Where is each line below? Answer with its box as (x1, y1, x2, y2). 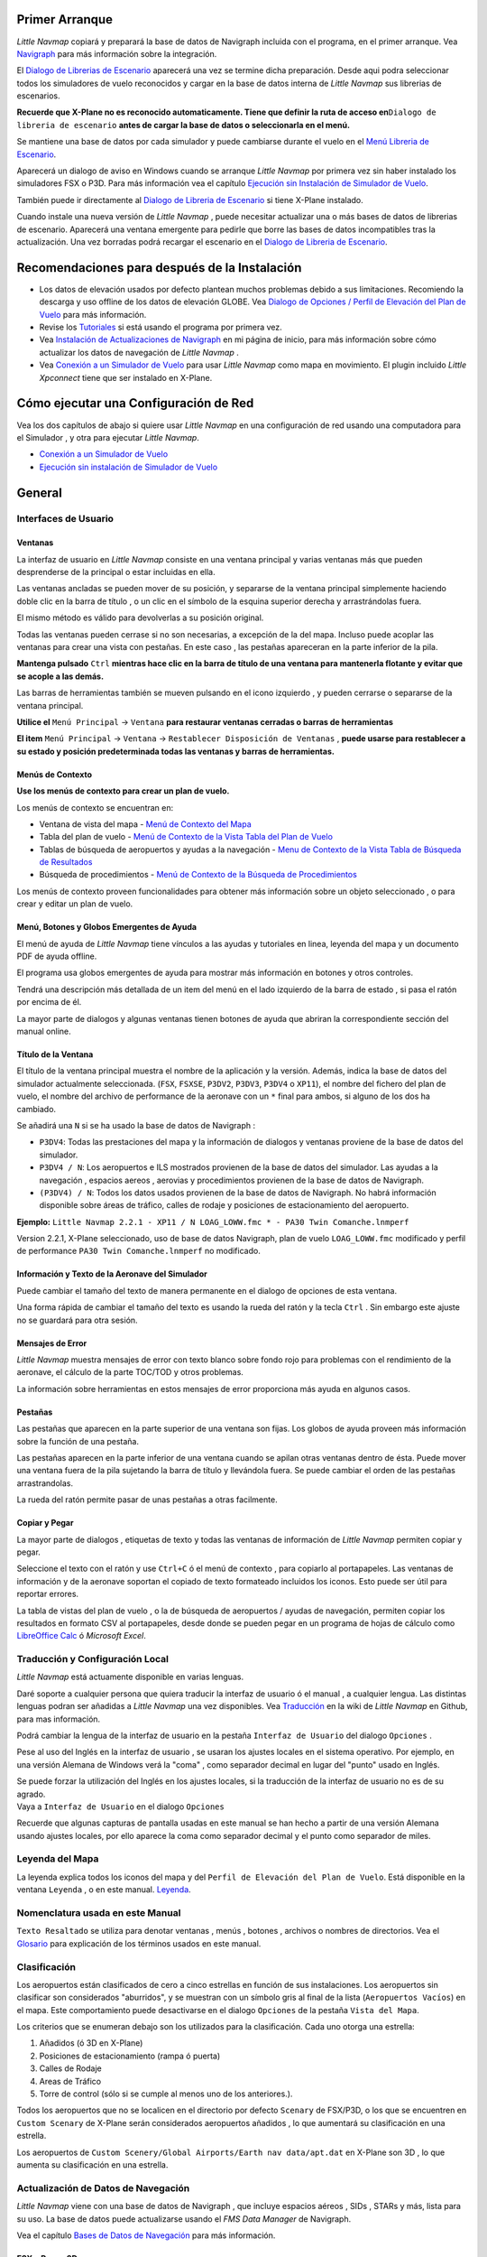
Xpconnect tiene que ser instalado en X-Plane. (39, 372, 213, 383)
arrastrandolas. (16, 1477, 74, 1489)
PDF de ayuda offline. (16, 951, 97, 961)
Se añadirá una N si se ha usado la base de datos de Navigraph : (16, 1119, 256, 1130)
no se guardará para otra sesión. (16, 1314, 139, 1325)
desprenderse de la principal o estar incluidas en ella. (16, 567, 216, 578)
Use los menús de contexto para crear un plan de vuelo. (16, 785, 230, 796)
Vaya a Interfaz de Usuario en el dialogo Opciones (16, 1801, 225, 1812)
